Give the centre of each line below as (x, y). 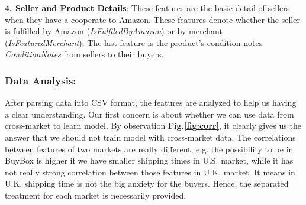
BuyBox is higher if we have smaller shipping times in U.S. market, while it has (149, 160)
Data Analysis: (41, 80)
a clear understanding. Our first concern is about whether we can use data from (149, 114)
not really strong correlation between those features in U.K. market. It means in (150, 172)
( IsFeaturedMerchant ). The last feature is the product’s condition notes (134, 42)
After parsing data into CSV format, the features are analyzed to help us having (151, 102)
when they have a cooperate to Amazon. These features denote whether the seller (152, 19)
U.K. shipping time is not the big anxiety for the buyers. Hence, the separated (147, 183)
